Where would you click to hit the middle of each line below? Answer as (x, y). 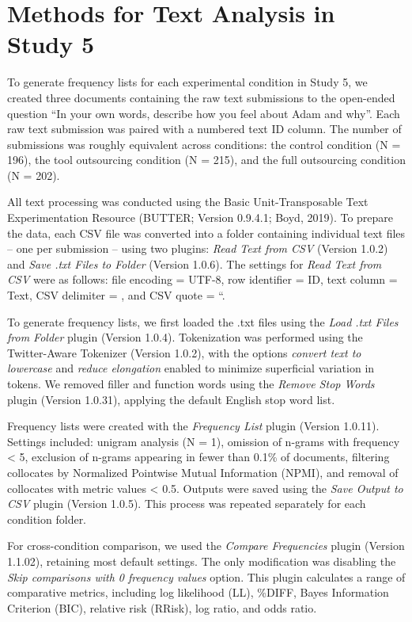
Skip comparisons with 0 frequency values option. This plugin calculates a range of (206, 576)
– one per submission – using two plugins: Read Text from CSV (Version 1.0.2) (198, 248)
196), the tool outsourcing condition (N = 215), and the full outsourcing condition (206, 160)
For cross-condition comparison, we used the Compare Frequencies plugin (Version (206, 546)
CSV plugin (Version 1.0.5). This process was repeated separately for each (187, 504)
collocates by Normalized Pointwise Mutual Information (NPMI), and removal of (203, 472)
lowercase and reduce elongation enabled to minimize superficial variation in (191, 368)
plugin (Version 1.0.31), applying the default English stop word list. (171, 399)
